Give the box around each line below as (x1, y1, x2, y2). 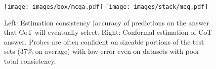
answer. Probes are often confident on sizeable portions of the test (4, 36, 204, 46)
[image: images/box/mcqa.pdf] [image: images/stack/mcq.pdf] (4, 3, 208, 10)
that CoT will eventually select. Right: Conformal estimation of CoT (4, 27, 212, 37)
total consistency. (4, 56, 56, 66)
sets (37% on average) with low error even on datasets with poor (4, 46, 200, 56)
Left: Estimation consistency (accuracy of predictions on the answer (4, 17, 210, 27)
